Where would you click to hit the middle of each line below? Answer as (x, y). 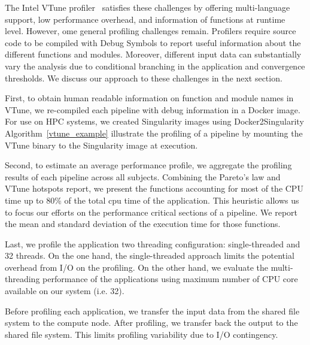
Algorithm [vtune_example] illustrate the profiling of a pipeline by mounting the (154, 133)
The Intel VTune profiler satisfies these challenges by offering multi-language (148, 7)
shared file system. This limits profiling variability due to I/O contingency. (142, 334)
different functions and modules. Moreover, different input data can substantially (153, 54)
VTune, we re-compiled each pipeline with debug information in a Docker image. (153, 109)
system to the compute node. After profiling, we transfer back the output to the (151, 323)
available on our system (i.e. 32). (65, 291)
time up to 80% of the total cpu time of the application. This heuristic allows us (152, 200)
